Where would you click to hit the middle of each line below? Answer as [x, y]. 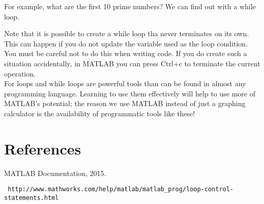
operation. [20, 73]
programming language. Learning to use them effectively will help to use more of [130, 93]
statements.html [32, 198]
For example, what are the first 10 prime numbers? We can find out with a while [130, 6]
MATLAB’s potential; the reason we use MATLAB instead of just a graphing [125, 103]
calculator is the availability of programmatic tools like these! [100, 113]
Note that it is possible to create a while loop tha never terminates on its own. [127, 33]
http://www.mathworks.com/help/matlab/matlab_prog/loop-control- [121, 189]
